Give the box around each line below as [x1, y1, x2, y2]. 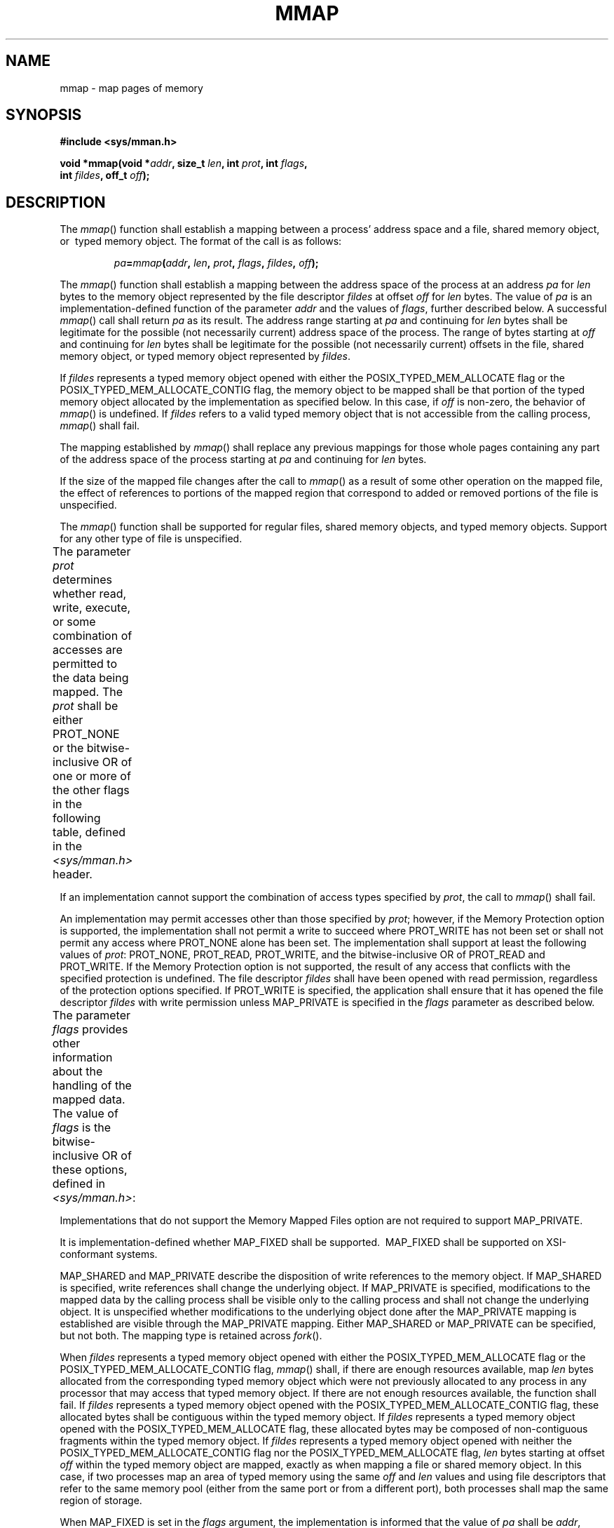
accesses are [53, 643, 123, 657]
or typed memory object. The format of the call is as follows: [60, 235, 342, 248]
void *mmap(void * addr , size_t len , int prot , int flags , [60, 157, 308, 170]
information [52, 1050, 113, 1065]
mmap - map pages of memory [60, 81, 203, 94]
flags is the [52, 1120, 111, 1135]
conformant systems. [60, 1248, 158, 1261]
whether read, [53, 587, 127, 601]
